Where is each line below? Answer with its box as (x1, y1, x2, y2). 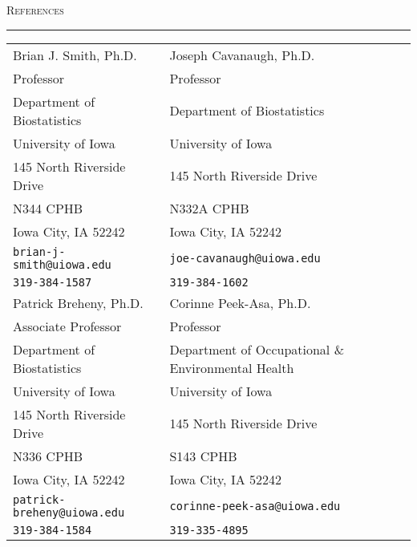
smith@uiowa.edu (13, 257, 111, 271)
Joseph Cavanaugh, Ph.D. (169, 45, 315, 64)
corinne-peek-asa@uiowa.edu (169, 499, 341, 513)
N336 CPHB (13, 446, 83, 465)
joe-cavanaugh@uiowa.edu (169, 251, 321, 265)
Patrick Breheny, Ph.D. (13, 293, 144, 312)
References (6, 2, 64, 18)
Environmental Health (169, 358, 294, 377)
